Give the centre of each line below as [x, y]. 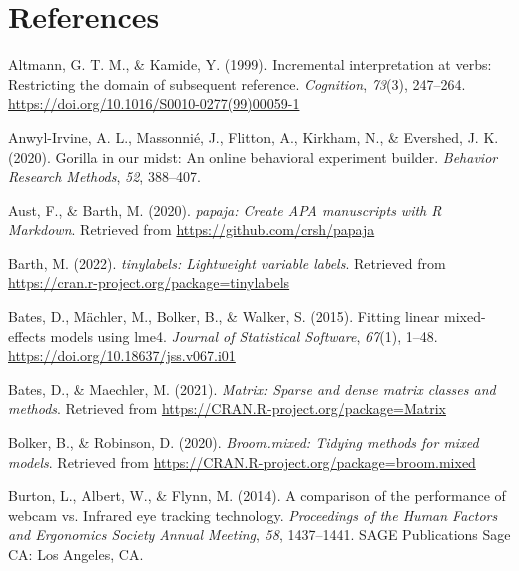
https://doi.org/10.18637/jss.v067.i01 [122, 355]
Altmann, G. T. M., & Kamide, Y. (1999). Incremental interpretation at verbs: [250, 64]
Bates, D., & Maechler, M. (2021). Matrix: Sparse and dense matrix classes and [252, 388]
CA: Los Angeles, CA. [76, 554]
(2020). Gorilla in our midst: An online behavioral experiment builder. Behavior [253, 156]
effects [27, 335]
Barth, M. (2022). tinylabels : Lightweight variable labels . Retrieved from [227, 262]
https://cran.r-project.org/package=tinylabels [149, 282]
